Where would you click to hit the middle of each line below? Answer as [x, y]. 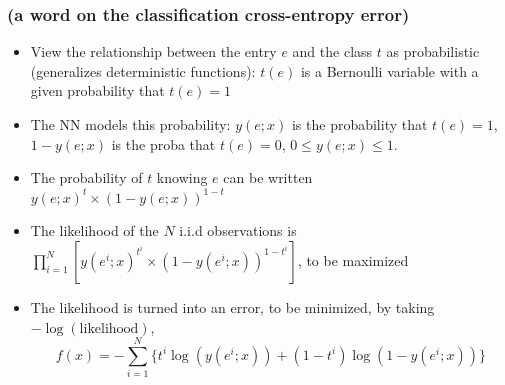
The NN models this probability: [130, 124]
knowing [182, 177]
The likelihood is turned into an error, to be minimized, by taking [232, 306]
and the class [332, 51]
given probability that [97, 90]
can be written [268, 177]
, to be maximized [353, 259]
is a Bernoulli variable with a [389, 70]
